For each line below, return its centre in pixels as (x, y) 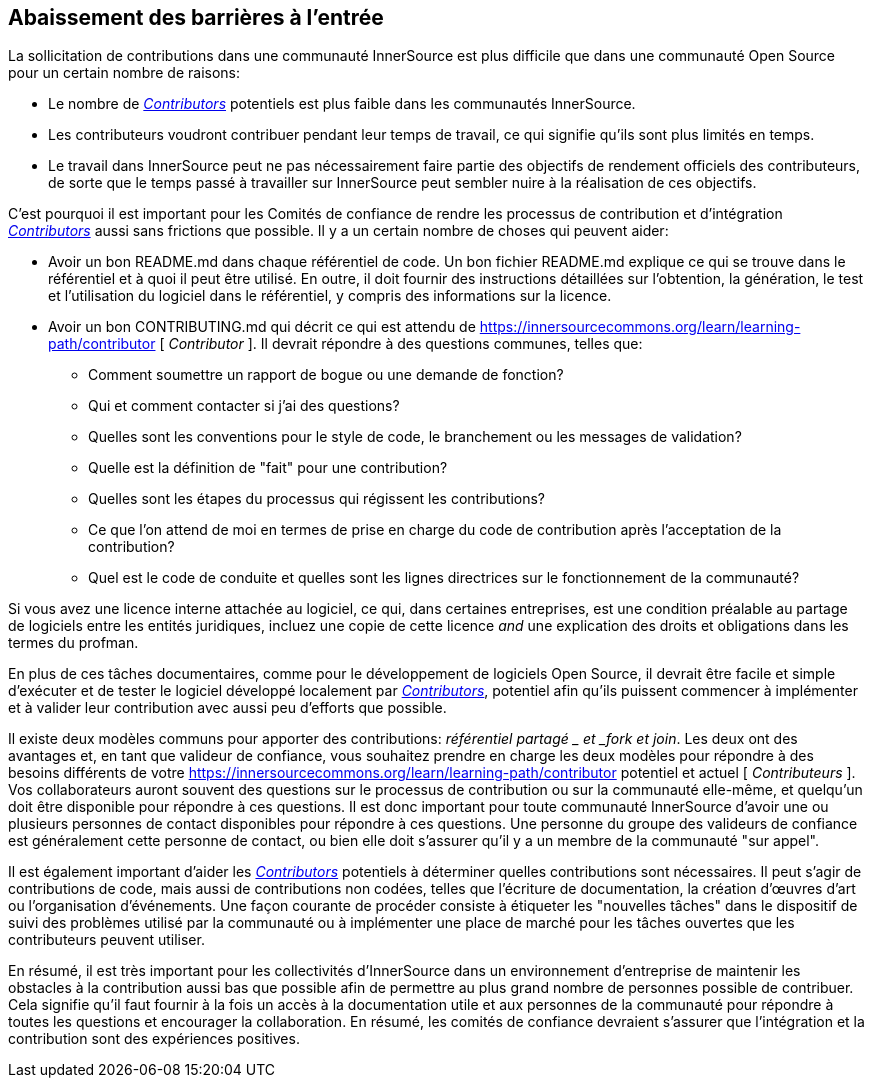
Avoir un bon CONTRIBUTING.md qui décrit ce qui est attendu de (262, 327)
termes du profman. (73, 643)
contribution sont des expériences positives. (154, 1039)
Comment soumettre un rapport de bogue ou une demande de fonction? (326, 375)
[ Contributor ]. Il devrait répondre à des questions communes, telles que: (401, 344)
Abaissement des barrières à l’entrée (196, 17)
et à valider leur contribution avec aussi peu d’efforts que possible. (227, 708)
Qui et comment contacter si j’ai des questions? (244, 406)
